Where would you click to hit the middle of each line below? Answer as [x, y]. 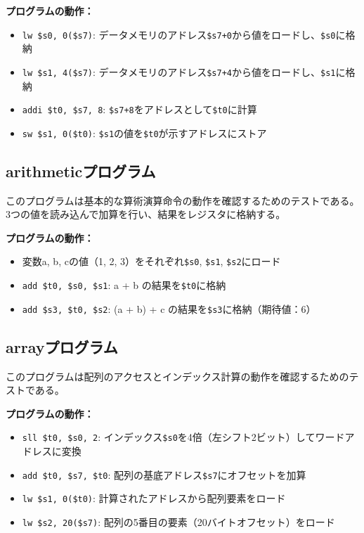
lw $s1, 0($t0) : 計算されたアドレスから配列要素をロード [154, 498]
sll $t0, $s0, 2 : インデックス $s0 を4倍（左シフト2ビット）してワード [183, 437]
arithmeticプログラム [81, 171]
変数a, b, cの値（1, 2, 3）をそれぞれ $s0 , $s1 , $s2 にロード [151, 261]
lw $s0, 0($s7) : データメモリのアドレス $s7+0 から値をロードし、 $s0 [179, 34]
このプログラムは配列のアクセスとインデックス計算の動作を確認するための [177, 376]
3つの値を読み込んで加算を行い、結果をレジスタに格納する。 [146, 214]
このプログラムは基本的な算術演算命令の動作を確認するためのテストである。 [183, 200]
